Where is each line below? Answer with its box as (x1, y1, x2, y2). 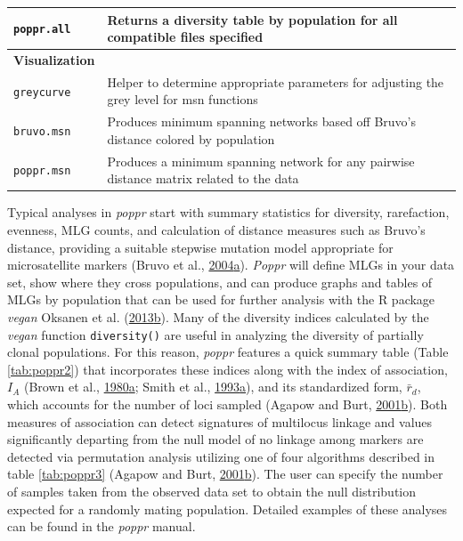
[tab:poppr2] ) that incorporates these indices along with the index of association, (7, 359, 448, 378)
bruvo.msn (13, 125, 71, 138)
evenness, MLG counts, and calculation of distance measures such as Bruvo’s (7, 220, 426, 238)
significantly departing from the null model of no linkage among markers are (7, 430, 424, 448)
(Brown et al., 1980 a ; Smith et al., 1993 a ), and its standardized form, (23, 377, 402, 396)
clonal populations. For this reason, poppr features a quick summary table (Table (7, 343, 449, 361)
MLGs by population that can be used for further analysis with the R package (7, 290, 435, 309)
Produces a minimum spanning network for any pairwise (107, 151, 415, 170)
